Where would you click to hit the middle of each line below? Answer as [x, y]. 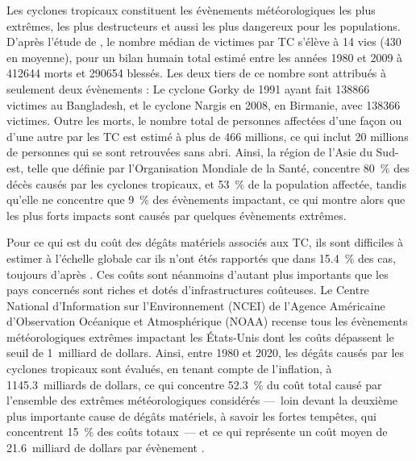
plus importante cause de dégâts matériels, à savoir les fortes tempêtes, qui [191, 415]
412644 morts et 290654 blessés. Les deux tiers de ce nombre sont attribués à [197, 73]
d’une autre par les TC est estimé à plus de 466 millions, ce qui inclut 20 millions [208, 136]
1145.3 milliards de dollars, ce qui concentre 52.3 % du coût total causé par [194, 384]
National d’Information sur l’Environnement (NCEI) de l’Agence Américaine [196, 305]
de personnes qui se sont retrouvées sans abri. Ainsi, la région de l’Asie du [189, 152]
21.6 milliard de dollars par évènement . [106, 448]
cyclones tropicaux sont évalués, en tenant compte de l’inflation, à [169, 369]
